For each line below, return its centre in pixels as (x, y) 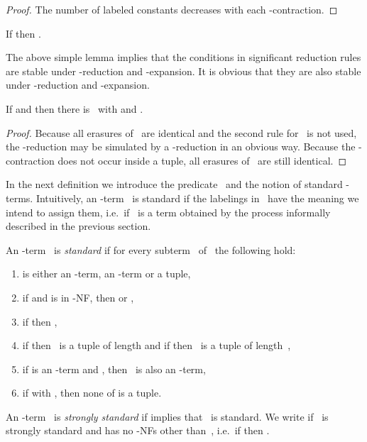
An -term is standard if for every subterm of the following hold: (151, 249)
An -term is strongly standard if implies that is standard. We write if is (167, 416)
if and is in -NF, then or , (78, 297)
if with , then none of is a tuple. (92, 393)
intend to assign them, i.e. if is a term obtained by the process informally (168, 212)
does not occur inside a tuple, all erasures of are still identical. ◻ (202, 160)
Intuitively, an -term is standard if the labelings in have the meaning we (197, 198)
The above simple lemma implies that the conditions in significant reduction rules (183, 57)
